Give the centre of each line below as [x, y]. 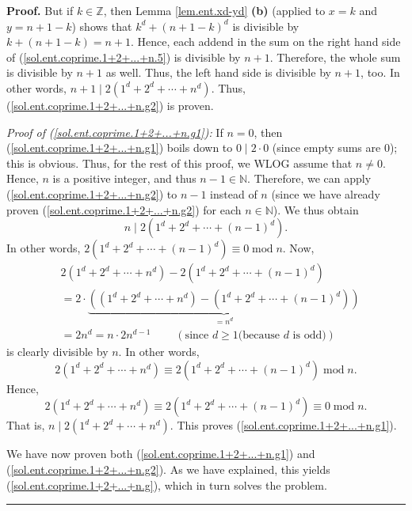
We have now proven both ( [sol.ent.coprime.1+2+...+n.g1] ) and [161, 454]
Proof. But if [40, 10]
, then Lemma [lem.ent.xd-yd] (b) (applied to [214, 10]
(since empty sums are [326, 148]
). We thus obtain [316, 209]
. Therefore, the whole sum [335, 57]
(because [259, 336]
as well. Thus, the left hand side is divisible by [218, 72]
